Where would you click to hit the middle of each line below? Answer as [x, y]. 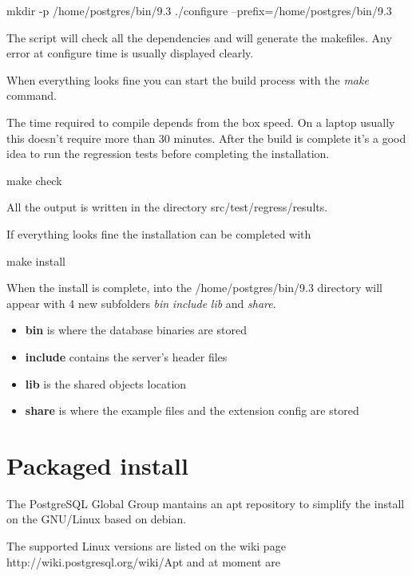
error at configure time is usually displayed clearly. [130, 53]
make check [34, 180]
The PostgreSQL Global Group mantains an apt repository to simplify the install [206, 503]
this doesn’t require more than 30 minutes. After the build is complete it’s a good [206, 138]
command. [32, 95]
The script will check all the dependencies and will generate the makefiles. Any [199, 37]
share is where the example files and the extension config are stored [192, 410]
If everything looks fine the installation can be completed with [159, 233]
